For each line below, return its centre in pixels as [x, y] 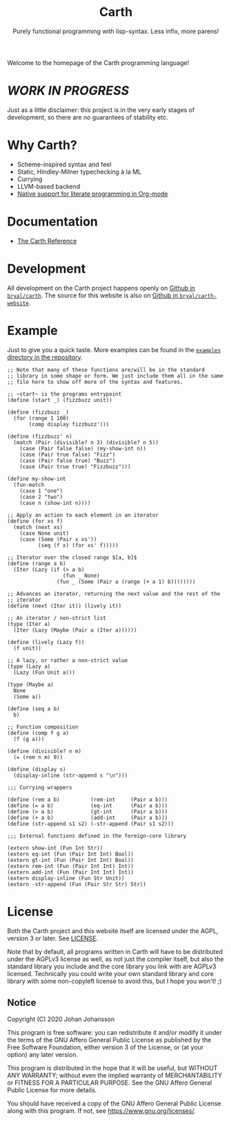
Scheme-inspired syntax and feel [64, 164]
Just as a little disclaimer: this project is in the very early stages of [101, 110]
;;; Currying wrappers [40, 787]
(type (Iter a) [29, 624]
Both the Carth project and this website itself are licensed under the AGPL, [113, 930]
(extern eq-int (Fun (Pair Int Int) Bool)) [71, 854]
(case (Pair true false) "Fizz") [68, 454]
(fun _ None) [81, 576]
